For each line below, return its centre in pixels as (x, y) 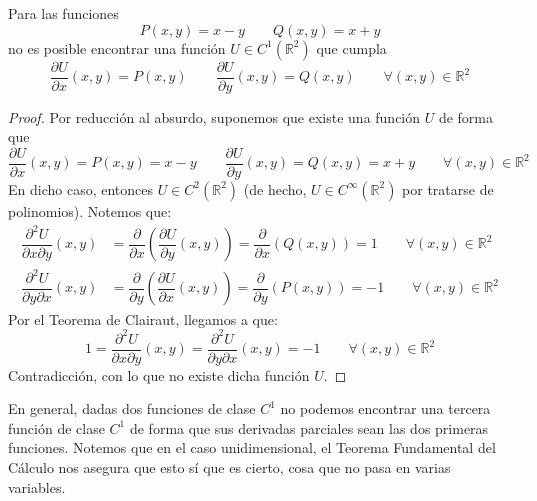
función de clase (56, 427)
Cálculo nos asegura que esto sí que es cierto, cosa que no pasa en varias (229, 467)
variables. (37, 486)
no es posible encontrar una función (117, 47)
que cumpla (351, 47)
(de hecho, (275, 188)
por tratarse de (448, 188)
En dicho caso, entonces (80, 188)
